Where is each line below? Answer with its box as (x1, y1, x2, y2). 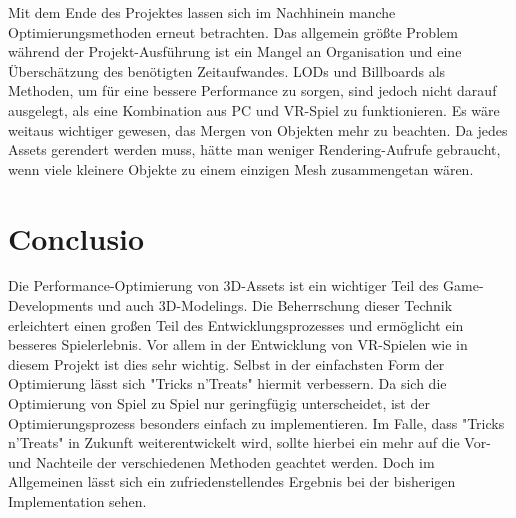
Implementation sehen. (8, 491, 147, 511)
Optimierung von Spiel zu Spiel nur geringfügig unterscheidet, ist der (8, 393, 430, 414)
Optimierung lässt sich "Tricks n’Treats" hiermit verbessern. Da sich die (8, 373, 447, 394)
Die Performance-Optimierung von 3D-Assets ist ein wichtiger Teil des (8, 275, 439, 296)
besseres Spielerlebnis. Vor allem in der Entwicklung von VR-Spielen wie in (8, 334, 468, 355)
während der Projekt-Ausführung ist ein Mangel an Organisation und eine (8, 41, 462, 62)
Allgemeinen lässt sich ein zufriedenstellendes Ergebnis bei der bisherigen (8, 471, 456, 492)
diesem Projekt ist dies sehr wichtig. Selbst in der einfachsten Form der (8, 353, 445, 374)
